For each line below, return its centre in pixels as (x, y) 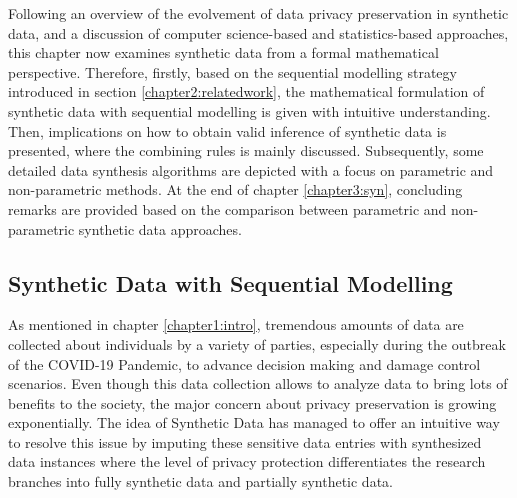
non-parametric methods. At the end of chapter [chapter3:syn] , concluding (235, 189)
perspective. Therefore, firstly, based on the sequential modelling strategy (232, 71)
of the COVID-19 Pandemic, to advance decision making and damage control (244, 363)
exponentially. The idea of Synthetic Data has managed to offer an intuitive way (254, 422)
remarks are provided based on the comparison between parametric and (227, 208)
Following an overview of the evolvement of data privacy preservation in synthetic (258, 13)
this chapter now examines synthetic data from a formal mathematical (223, 52)
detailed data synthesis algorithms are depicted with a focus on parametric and (251, 169)
